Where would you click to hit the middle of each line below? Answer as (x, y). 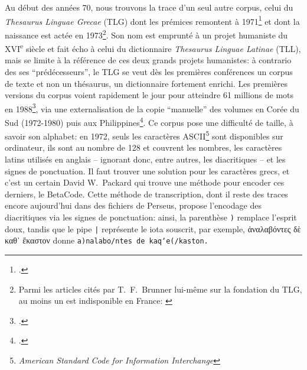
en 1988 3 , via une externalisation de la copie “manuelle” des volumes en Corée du (152, 108)
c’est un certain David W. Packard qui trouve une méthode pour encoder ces (145, 182)
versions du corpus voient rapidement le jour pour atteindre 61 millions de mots (149, 95)
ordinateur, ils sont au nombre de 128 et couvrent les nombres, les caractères (143, 147)
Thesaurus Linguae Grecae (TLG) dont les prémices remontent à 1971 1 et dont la (152, 20)
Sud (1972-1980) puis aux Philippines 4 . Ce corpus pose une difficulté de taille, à (149, 121)
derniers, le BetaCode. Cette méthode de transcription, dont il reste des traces (146, 194)
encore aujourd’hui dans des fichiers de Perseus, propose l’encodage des (133, 205)
